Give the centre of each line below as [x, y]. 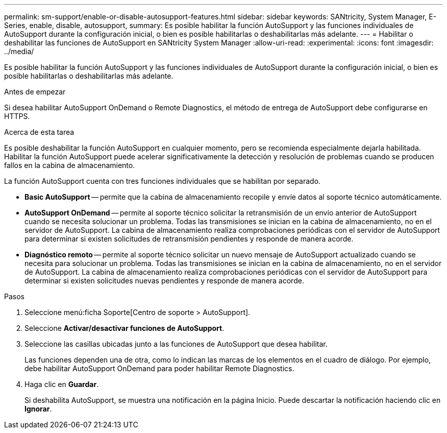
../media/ [19, 51]
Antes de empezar [35, 92]
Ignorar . [38, 409]
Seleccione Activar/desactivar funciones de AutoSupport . [125, 328]
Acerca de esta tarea [39, 132]
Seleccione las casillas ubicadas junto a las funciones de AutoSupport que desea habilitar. [176, 344]
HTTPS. [17, 116]
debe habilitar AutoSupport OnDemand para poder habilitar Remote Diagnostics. [159, 368]
